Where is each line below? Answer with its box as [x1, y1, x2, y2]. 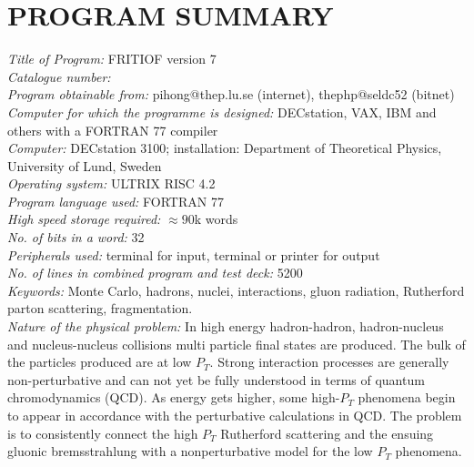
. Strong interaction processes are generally [209, 352, 449, 371]
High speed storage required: [7, 209, 161, 228]
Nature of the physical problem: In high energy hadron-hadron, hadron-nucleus [7, 317, 444, 336]
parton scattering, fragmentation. [7, 299, 193, 318]
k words [194, 209, 238, 228]
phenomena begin [358, 388, 456, 407]
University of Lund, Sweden [7, 156, 162, 175]
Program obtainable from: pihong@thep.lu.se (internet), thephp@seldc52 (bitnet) [7, 85, 455, 104]
